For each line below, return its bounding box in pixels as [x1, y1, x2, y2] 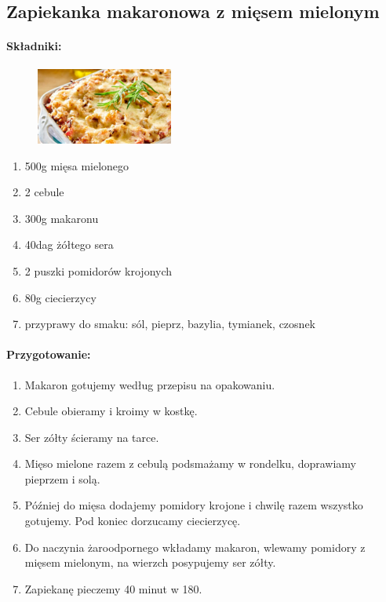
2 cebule [24, 184, 64, 200]
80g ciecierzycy [24, 289, 96, 305]
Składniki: [6, 38, 62, 54]
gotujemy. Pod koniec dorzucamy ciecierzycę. [24, 513, 241, 529]
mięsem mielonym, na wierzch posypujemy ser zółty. [24, 554, 276, 571]
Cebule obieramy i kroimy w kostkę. [24, 403, 198, 419]
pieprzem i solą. [24, 470, 100, 487]
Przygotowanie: [6, 346, 91, 363]
